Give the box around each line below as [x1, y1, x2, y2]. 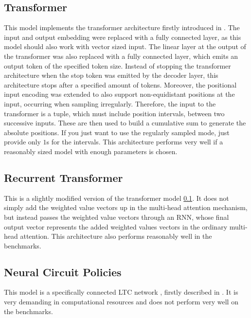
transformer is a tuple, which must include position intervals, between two [4, 108, 225, 118]
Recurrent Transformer [4, 170, 123, 185]
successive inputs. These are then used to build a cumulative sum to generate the [4, 118, 246, 128]
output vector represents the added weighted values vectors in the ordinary [4, 221, 228, 231]
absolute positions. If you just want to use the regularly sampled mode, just [4, 127, 230, 137]
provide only [4, 137, 41, 147]
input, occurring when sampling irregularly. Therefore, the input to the [4, 98, 216, 108]
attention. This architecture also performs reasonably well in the [20, 231, 212, 241]
